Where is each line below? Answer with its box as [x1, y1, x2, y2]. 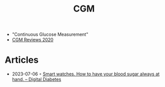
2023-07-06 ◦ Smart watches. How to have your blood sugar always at [12, 71, 160, 77]
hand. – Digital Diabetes [12, 76, 61, 82]
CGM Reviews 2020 [12, 37, 54, 43]
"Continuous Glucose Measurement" [12, 31, 89, 38]
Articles [5, 54, 39, 66]
